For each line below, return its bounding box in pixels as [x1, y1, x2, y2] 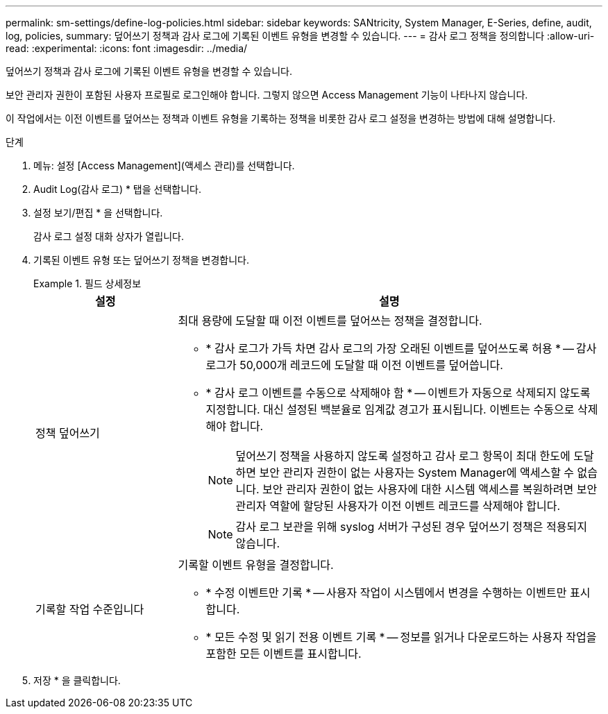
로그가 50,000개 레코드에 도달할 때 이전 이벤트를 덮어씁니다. [205, 358, 503, 372]
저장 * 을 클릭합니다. [33, 674, 121, 686]
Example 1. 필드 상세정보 [33, 278, 142, 289]
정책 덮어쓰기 [35, 426, 100, 440]
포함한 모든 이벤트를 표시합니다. [205, 647, 362, 661]
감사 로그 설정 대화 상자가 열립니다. [33, 230, 184, 242]
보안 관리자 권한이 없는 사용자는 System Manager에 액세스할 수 [259, 466, 575, 479]
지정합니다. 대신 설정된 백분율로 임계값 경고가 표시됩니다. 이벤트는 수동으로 [205, 402, 575, 416]
